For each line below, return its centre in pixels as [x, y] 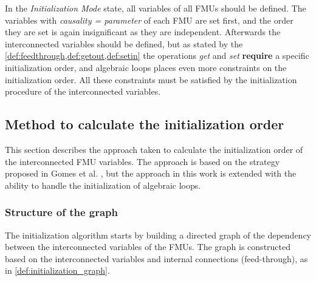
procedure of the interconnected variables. [83, 91]
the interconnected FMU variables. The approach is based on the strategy [143, 161]
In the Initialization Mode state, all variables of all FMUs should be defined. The [156, 8]
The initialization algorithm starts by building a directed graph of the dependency [158, 235]
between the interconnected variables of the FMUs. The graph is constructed [148, 247]
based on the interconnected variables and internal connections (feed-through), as [156, 258]
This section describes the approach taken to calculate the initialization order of [154, 149]
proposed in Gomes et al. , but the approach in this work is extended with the [151, 173]
